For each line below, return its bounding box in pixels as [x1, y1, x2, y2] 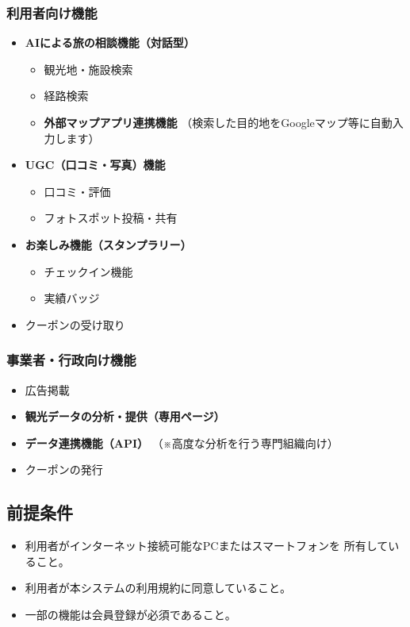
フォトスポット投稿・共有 [44, 210, 178, 226]
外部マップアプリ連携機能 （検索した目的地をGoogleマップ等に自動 [44, 114, 393, 130]
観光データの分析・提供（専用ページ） [25, 408, 225, 425]
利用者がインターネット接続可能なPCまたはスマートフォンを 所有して [25, 537, 389, 554]
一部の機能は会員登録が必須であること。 [25, 606, 236, 622]
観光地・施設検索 [44, 60, 133, 77]
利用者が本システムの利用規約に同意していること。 [25, 579, 291, 596]
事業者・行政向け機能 [6, 350, 136, 370]
